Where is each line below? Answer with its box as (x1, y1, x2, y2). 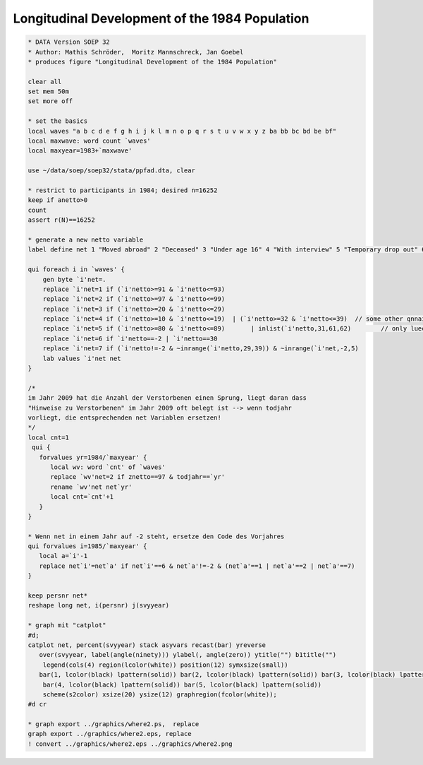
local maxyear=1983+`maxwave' (27, 147, 133, 155)
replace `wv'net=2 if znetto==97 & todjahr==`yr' (50, 473, 226, 481)
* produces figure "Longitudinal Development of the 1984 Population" (27, 57, 278, 66)
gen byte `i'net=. (42, 275, 106, 283)
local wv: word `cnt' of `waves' (50, 463, 166, 471)
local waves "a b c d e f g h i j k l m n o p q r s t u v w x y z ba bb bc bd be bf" (27, 127, 337, 135)
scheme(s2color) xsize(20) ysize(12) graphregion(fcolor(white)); (42, 690, 278, 699)
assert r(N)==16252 (27, 216, 95, 224)
